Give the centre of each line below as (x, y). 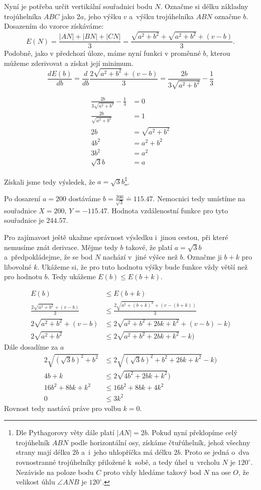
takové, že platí (149, 247)
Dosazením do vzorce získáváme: (54, 26)
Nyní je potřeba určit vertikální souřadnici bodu (78, 6)
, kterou (218, 53)
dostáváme (85, 198)
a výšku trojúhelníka (161, 16)
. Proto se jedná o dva (215, 452)
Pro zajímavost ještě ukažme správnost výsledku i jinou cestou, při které (116, 237)
